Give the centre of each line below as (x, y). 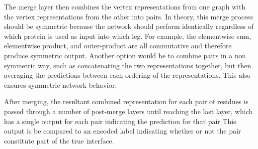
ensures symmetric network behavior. (61, 84)
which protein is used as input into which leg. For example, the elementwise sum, (128, 36)
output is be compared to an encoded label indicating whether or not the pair (123, 131)
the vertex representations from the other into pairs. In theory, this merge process (129, 16)
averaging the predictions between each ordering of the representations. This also (127, 75)
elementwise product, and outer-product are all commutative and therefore (118, 46)
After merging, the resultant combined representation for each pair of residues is (126, 101)
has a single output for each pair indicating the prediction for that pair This (120, 121)
